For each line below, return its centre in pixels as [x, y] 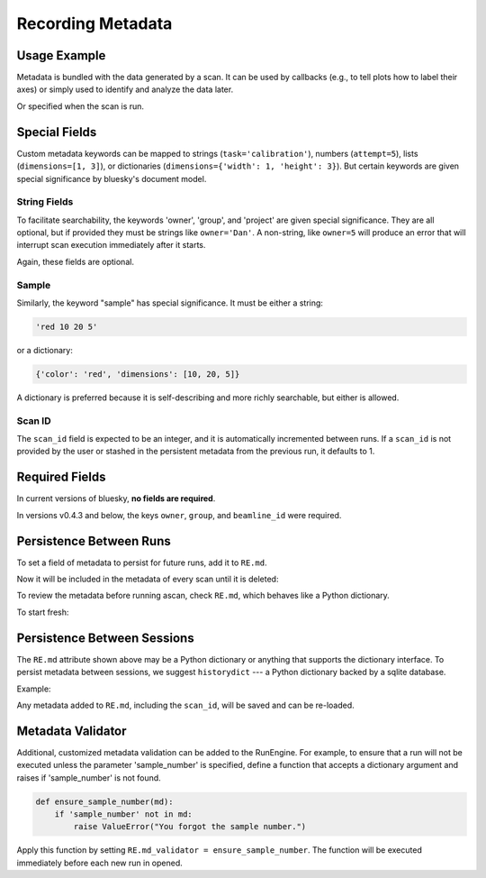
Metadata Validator [72, 731]
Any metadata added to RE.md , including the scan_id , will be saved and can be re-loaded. [185, 705]
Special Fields [57, 132]
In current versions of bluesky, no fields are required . [116, 498]
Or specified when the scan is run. [80, 106]
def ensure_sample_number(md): [105, 801]
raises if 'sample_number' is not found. [89, 777]
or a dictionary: [45, 350]
